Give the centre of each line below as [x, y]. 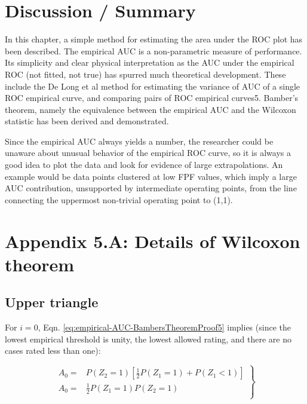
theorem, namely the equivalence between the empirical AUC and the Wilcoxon [151, 109]
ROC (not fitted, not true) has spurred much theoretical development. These [145, 74]
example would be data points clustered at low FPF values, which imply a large [151, 176]
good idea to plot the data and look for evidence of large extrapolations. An [144, 165]
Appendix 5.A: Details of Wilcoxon [153, 241]
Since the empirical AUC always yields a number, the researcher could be [139, 141]
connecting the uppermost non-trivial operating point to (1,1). [119, 199]
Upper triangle [52, 302]
